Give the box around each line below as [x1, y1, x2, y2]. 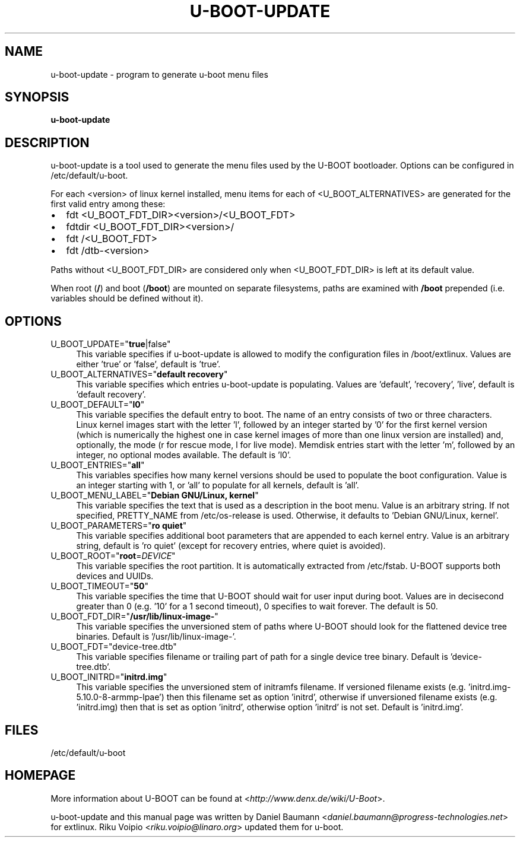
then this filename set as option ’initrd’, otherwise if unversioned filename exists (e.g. [166, 692, 497, 703]
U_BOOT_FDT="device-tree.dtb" [50, 641, 177, 652]
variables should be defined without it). [50, 293, 204, 304]
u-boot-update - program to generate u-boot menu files [50, 69, 268, 80]
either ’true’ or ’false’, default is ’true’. [76, 359, 221, 370]
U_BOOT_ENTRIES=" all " [50, 460, 145, 471]
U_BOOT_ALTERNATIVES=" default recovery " [50, 369, 228, 380]
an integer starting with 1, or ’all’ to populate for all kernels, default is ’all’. [76, 480, 359, 491]
